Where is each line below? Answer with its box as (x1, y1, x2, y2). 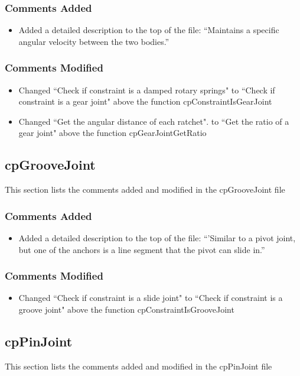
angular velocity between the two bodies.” (18, 35, 169, 47)
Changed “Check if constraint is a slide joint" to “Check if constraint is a (18, 291, 283, 304)
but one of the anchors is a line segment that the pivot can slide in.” (18, 243, 265, 255)
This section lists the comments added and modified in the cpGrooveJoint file (5, 183, 285, 196)
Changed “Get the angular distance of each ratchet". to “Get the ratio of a (18, 115, 289, 127)
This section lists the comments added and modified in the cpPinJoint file (5, 359, 272, 372)
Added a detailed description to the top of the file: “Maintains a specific (18, 24, 279, 36)
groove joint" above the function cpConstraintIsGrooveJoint (18, 303, 234, 316)
